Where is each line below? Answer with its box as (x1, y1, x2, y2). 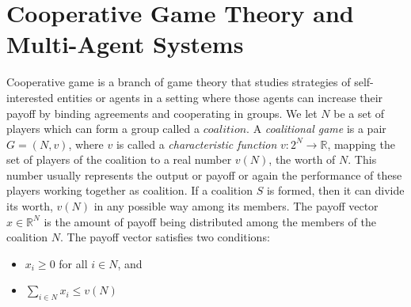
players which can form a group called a (6, 120, 200, 137)
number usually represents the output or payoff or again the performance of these (6, 166, 402, 183)
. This (348, 151, 377, 168)
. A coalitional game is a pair (246, 120, 386, 137)
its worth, (6, 198, 53, 214)
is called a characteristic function (116, 135, 277, 152)
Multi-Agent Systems (6, 28, 244, 60)
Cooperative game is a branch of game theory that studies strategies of (6, 74, 351, 90)
